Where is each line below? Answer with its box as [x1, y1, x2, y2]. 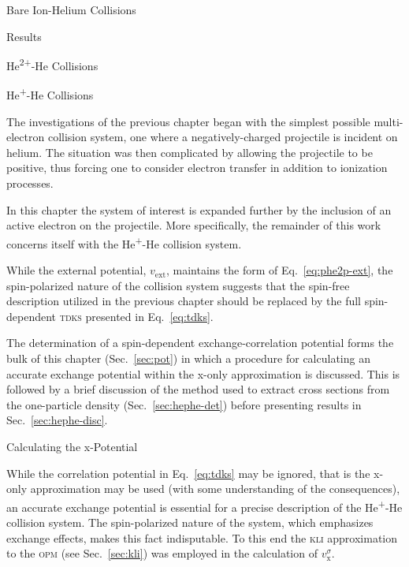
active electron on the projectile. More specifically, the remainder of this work [6, 217, 381, 233]
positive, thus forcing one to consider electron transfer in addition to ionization [6, 159, 388, 176]
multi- [374, 113, 403, 129]
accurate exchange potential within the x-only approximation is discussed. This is [6, 365, 400, 382]
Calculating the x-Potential [6, 438, 138, 455]
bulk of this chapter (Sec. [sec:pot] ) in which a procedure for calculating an [6, 350, 370, 367]
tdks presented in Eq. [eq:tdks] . [59, 308, 214, 324]
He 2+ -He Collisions [6, 55, 99, 73]
